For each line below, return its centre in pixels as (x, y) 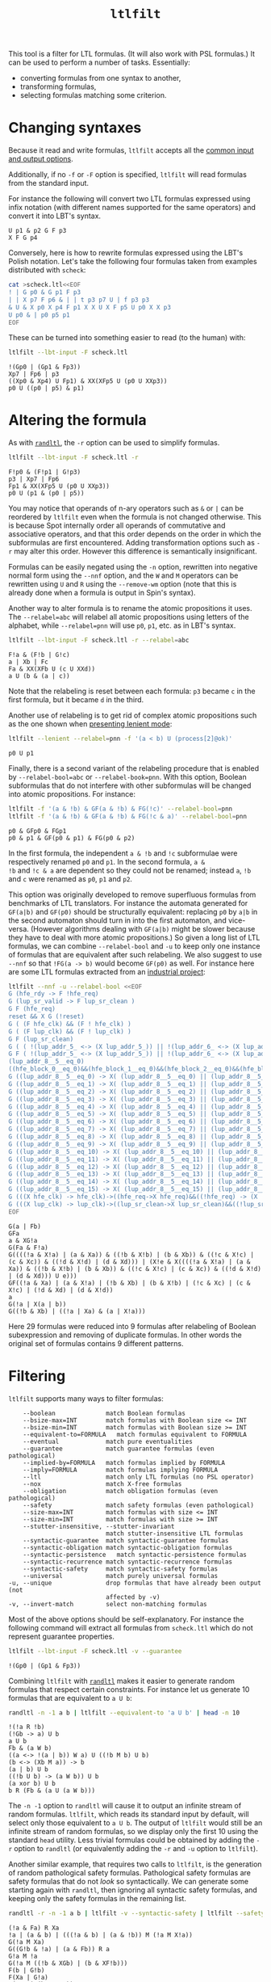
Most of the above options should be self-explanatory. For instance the (126, 1619)
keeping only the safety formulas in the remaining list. (98, 1899)
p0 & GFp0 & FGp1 (38, 831)
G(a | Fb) (25, 1227)
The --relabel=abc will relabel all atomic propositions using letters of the (129, 617)
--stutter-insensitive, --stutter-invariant (99, 1526)
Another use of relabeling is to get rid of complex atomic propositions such (133, 715)
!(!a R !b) (27, 1727)
